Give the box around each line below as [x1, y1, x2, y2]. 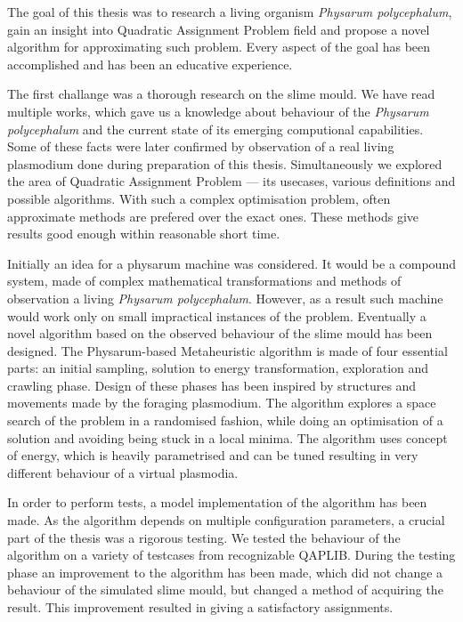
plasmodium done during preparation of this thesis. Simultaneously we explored [7, 154, 443, 173]
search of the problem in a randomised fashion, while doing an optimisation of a [7, 411, 443, 430]
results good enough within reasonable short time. [7, 224, 280, 243]
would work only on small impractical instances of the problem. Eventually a [7, 306, 426, 325]
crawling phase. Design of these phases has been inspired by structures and [7, 376, 417, 394]
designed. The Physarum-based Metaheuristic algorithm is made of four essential [7, 341, 448, 359]
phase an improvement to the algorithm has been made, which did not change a [7, 562, 443, 581]
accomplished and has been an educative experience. [7, 54, 293, 73]
